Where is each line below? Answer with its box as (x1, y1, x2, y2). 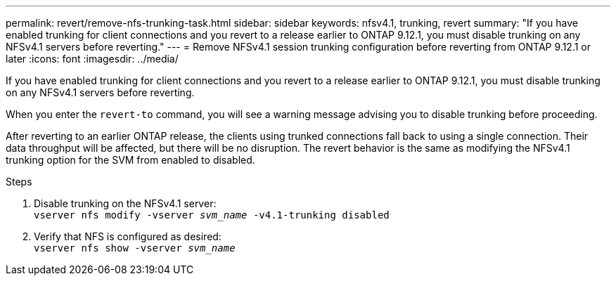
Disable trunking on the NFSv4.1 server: (34, 197, 217, 209)
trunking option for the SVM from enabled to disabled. (6, 154, 255, 166)
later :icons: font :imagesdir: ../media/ (6, 53, 179, 65)
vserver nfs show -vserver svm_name (34, 242, 236, 254)
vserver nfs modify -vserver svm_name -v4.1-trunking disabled (34, 209, 390, 221)
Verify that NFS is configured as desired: (34, 230, 222, 242)
